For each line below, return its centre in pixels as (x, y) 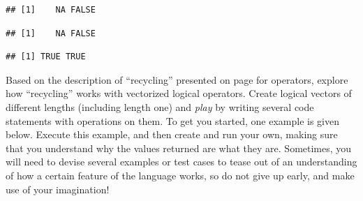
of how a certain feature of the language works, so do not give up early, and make (180, 175)
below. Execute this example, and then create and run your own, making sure (172, 134)
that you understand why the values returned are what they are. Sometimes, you (179, 148)
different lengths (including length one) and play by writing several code (160, 106)
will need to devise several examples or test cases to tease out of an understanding (181, 162)
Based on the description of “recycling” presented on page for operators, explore (177, 79)
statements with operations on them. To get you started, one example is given (172, 120)
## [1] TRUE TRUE (46, 57)
